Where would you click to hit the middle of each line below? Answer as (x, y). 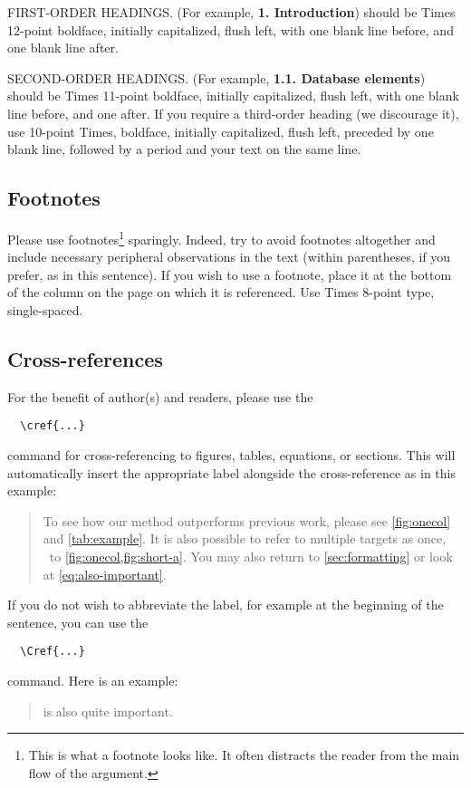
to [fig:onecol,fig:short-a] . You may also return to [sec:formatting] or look (251, 556)
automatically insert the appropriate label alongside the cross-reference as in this (231, 472)
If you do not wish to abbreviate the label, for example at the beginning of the (226, 605)
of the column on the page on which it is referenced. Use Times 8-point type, (221, 292)
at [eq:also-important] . (105, 574)
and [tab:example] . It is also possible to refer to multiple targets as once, (245, 538)
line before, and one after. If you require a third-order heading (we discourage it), (233, 113)
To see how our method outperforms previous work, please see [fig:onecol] (247, 520)
